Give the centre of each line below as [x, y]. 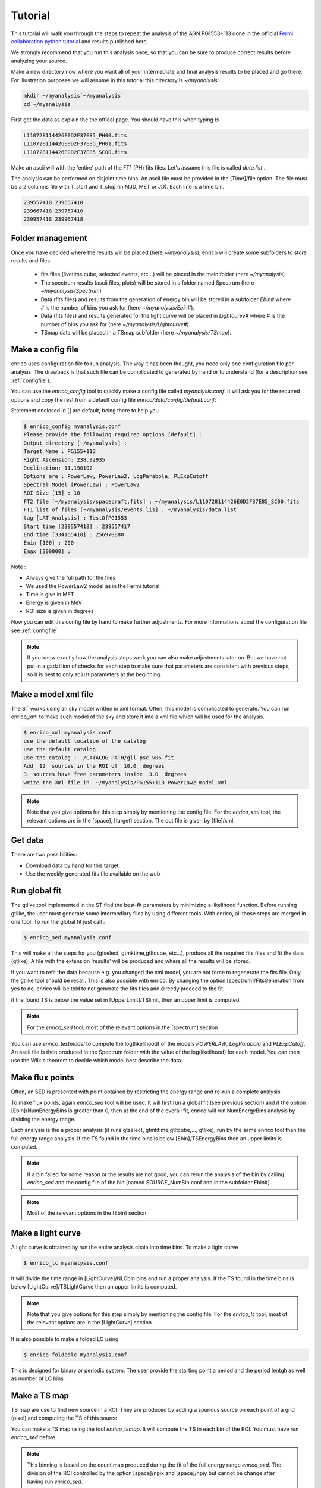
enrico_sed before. [34, 1437]
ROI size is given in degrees [60, 611]
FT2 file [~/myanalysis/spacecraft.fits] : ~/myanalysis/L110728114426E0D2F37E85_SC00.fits [161, 501]
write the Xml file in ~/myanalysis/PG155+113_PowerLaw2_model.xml [125, 782]
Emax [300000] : [47, 551]
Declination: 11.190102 [58, 468]
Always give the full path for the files [71, 578]
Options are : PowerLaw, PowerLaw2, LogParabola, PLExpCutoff [116, 476]
